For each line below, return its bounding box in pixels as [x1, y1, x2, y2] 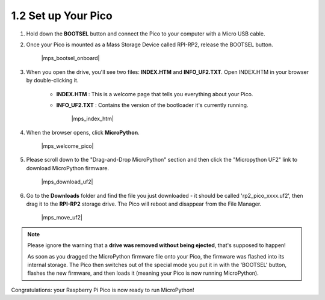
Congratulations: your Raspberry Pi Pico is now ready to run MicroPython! [11, 286, 195, 293]
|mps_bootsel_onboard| [41, 55, 100, 62]
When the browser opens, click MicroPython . [26, 129, 140, 136]
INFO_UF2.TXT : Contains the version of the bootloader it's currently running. [56, 101, 249, 108]
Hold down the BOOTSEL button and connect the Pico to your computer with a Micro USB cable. [26, 30, 265, 37]
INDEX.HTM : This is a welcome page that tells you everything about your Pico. [56, 90, 253, 97]
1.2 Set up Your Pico [11, 9, 113, 22]
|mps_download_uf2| [41, 178, 93, 186]
